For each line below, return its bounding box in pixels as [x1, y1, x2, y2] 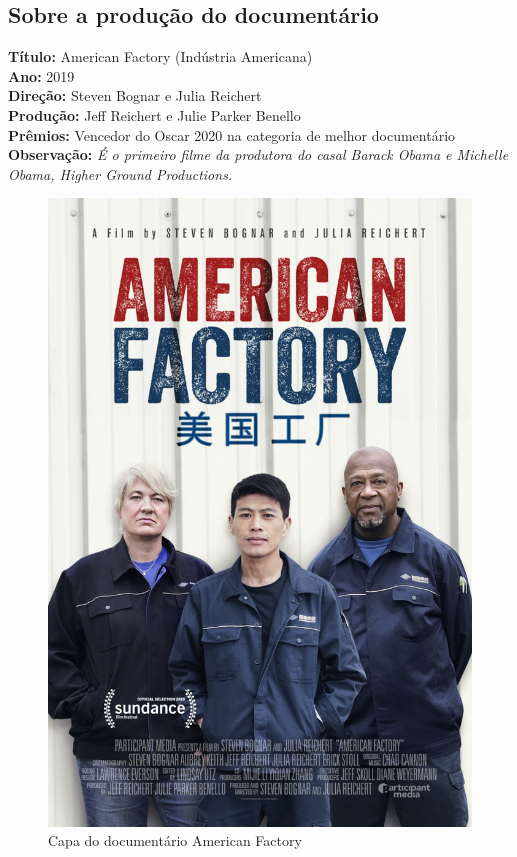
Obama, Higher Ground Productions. [8, 163, 233, 184]
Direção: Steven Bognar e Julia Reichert [8, 85, 262, 106]
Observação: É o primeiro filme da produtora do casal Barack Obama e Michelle [8, 144, 509, 165]
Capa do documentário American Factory [48, 830, 302, 851]
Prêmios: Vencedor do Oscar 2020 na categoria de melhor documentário [8, 124, 456, 145]
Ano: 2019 [8, 65, 75, 86]
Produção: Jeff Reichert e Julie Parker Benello [8, 104, 301, 125]
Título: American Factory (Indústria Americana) [8, 46, 313, 67]
